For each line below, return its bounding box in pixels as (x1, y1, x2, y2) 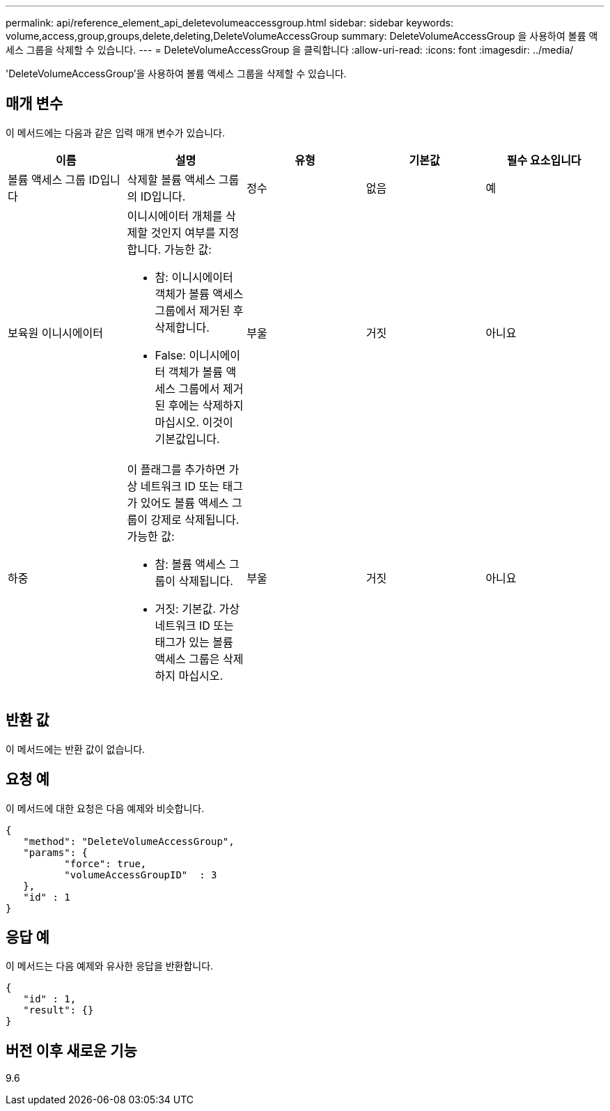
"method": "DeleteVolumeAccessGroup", (23, 835, 235, 847)
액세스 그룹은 (155, 651, 220, 666)
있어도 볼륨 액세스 (140, 495, 229, 510)
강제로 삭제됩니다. (150, 512, 240, 527)
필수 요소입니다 (506, 153, 581, 167)
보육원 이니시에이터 (8, 325, 103, 340)
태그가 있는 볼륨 (155, 635, 233, 649)
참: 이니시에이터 (155, 270, 233, 284)
